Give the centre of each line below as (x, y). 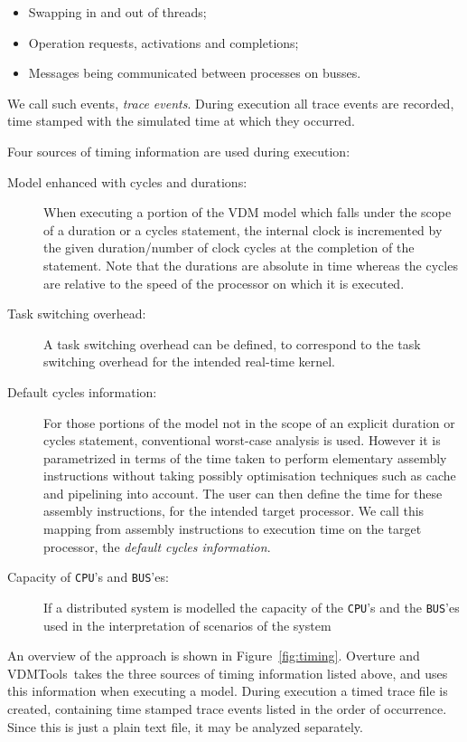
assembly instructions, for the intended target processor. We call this (234, 511)
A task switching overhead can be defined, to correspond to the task (232, 343)
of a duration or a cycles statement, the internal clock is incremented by (243, 229)
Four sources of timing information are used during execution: (179, 151)
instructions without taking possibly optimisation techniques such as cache (250, 476)
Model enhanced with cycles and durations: (127, 181)
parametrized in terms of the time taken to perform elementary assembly (245, 457)
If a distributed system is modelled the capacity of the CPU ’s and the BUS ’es (252, 607)
